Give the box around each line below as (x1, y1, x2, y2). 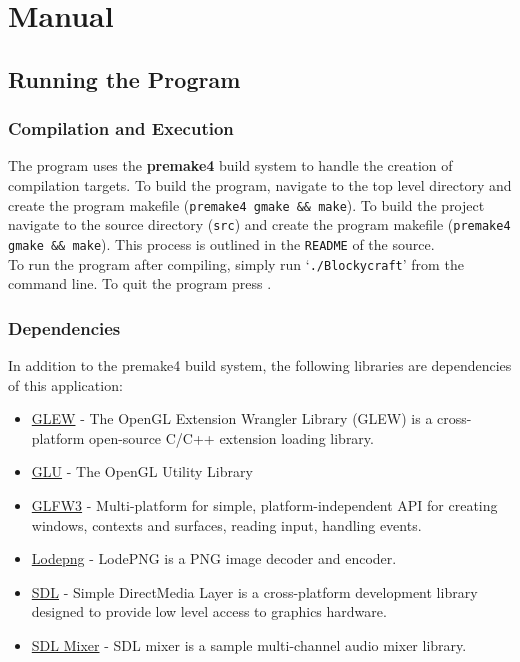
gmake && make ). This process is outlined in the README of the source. (8, 233, 435, 254)
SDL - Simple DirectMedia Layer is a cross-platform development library (31, 581, 478, 602)
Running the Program (8, 63, 241, 94)
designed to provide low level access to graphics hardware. (31, 601, 387, 622)
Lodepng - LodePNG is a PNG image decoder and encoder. (31, 548, 397, 569)
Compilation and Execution (8, 116, 234, 141)
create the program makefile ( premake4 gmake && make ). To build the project (8, 194, 485, 215)
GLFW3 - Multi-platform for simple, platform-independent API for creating (31, 494, 498, 515)
